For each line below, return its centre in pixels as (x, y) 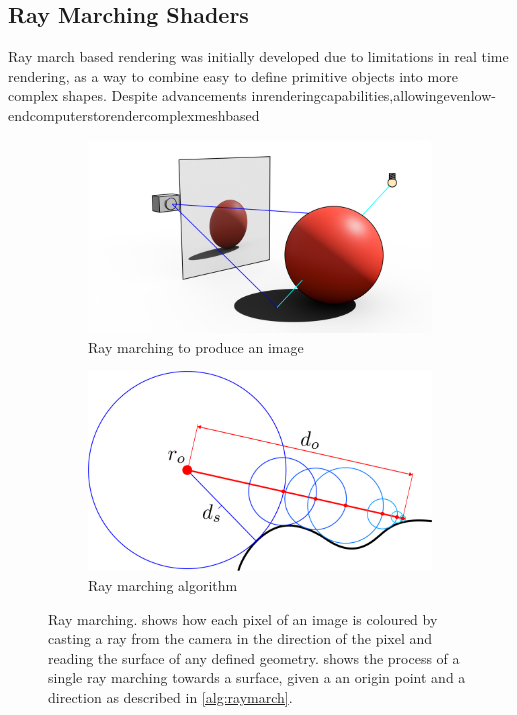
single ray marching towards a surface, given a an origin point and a (257, 677)
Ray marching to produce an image (196, 346)
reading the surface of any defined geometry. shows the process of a (254, 657)
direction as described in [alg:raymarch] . (170, 697)
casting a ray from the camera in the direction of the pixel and (240, 638)
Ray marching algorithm (163, 585)
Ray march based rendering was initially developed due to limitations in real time (258, 56)
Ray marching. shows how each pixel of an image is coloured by (243, 618)
